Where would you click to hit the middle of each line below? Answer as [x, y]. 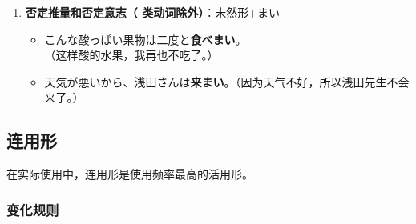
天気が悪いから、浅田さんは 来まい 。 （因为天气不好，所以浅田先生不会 [227, 81]
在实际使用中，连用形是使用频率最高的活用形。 [130, 174]
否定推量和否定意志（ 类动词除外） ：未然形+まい [153, 12]
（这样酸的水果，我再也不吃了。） [131, 55]
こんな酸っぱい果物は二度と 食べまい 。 [145, 39]
